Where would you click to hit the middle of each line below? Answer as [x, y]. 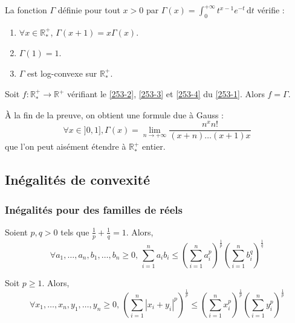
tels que [75, 232]
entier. [154, 146]
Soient [16, 232]
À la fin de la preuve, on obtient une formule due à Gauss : [114, 114]
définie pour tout [89, 10]
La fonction [26, 10]
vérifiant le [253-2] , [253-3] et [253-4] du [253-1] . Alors [166, 94]
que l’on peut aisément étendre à [66, 146]
